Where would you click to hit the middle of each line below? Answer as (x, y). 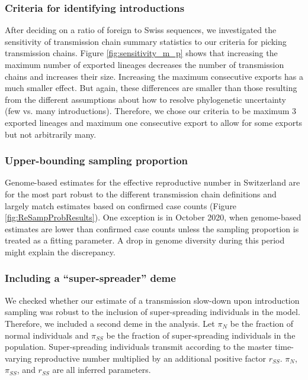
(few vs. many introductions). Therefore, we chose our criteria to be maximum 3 (150, 111)
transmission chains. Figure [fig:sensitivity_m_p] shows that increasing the (141, 53)
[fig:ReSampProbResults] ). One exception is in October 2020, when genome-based (153, 217)
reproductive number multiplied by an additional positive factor (150, 358)
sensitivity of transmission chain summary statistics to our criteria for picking (146, 41)
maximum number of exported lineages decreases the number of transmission (145, 64)
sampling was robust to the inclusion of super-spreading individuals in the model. (153, 312)
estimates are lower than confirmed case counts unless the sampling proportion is (152, 228)
